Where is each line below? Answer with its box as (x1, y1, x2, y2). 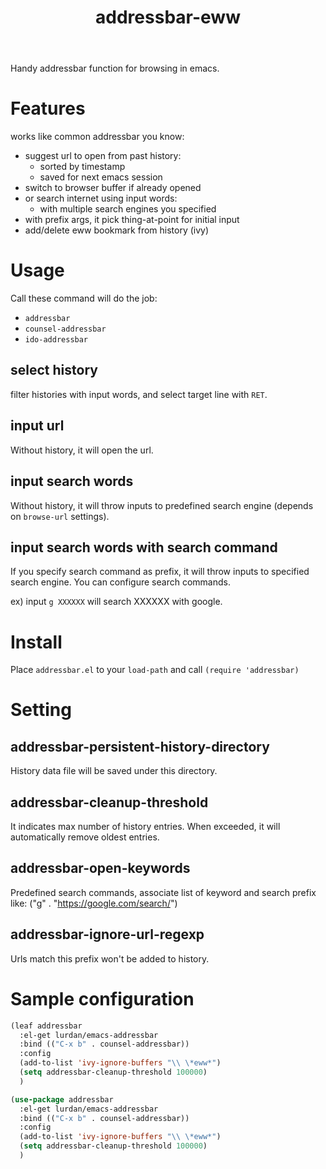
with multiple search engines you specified (39, 203, 217, 215)
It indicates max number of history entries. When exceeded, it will (10, 821, 281, 833)
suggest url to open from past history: (24, 150, 182, 162)
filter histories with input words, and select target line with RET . (10, 388, 268, 400)
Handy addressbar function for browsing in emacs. (10, 62, 220, 75)
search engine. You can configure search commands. (10, 576, 231, 588)
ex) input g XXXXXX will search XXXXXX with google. (10, 596, 223, 608)
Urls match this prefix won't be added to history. (10, 952, 210, 965)
